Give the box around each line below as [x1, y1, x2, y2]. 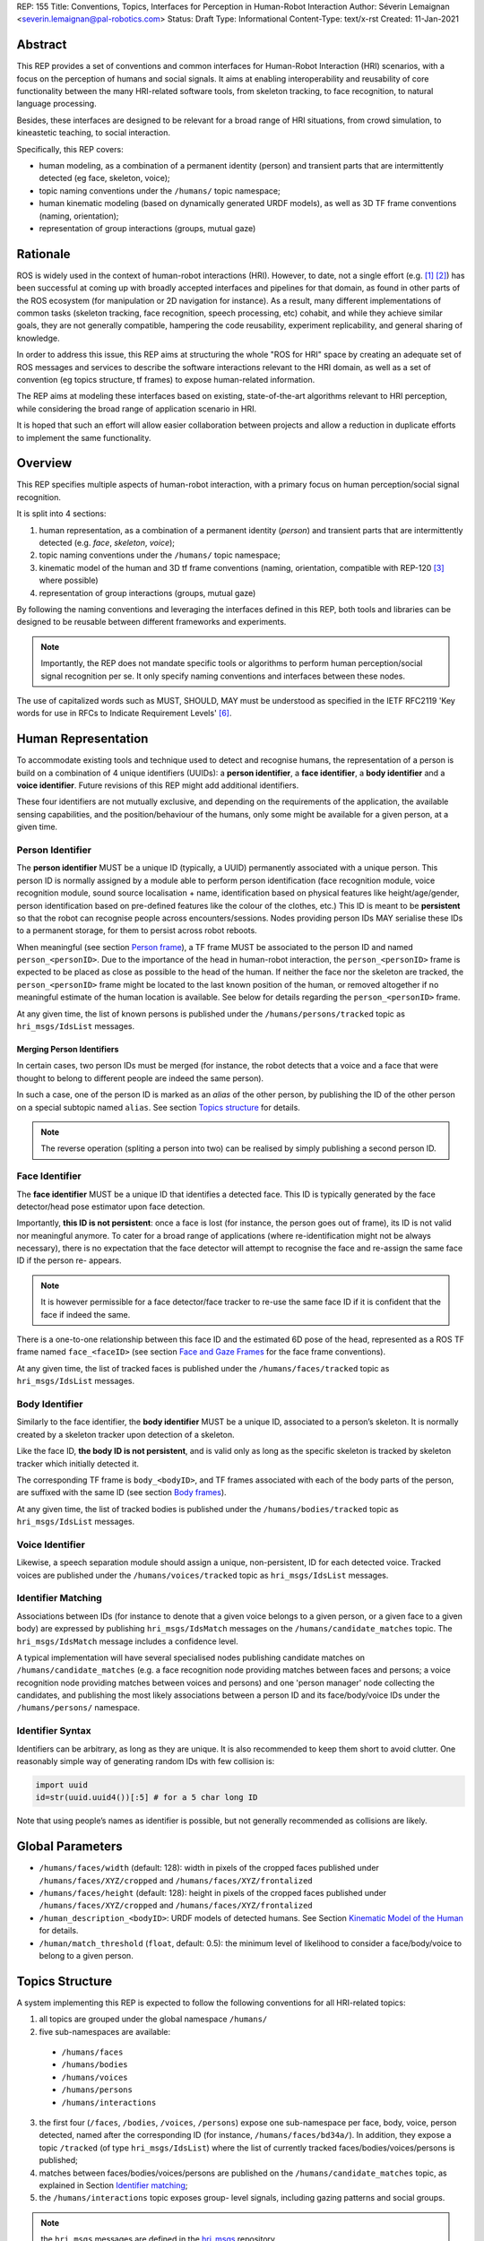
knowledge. [16, 333, 60, 343]
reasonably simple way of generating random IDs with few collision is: [16, 1756, 275, 1767]
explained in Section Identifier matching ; [39, 2180, 188, 2191]
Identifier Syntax [16, 1725, 91, 1737]
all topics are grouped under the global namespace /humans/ [39, 2013, 268, 2025]
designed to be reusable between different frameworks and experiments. [16, 617, 287, 627]
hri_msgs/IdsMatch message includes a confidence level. [16, 1636, 238, 1647]
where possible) [39, 575, 99, 586]
